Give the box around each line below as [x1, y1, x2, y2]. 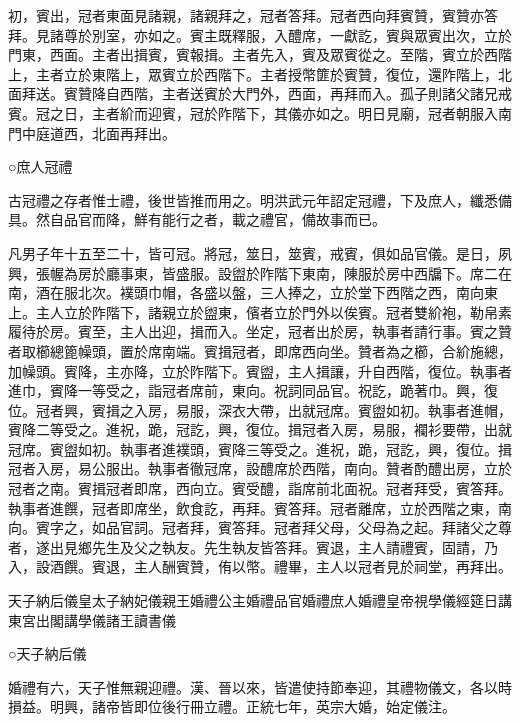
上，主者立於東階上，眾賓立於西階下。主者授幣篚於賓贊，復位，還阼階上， [8, 63, 498, 84]
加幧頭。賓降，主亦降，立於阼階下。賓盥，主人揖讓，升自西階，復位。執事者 [8, 360, 512, 381]
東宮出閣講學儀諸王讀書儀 [8, 609, 176, 630]
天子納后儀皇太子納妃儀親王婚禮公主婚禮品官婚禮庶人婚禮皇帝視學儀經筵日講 [8, 590, 512, 611]
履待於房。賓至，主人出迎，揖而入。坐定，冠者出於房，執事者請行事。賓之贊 [8, 321, 512, 342]
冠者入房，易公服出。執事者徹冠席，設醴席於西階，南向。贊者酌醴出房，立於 [8, 458, 512, 479]
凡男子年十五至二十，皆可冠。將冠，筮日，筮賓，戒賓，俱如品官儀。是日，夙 [8, 242, 512, 263]
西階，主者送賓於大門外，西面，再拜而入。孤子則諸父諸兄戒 [119, 83, 512, 104]
